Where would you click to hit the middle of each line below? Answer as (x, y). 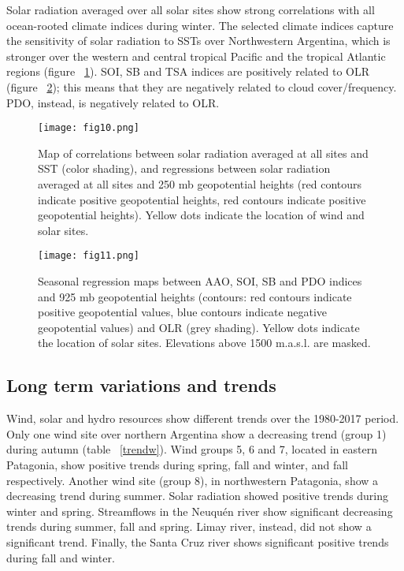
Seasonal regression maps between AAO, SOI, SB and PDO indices (200, 281)
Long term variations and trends (141, 385)
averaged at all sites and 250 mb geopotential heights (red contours (200, 184)
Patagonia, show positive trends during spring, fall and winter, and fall (177, 464)
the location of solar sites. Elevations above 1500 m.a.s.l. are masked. (204, 343)
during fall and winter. (61, 557)
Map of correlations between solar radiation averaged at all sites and (203, 153)
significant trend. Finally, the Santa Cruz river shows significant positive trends (198, 541)
